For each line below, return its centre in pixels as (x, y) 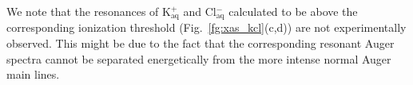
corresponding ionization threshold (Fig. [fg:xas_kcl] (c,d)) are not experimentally (206, 27)
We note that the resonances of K (89, 11)
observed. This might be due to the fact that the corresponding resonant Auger (201, 43)
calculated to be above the (293, 11)
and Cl (200, 11)
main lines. (33, 74)
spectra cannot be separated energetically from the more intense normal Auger (199, 58)
